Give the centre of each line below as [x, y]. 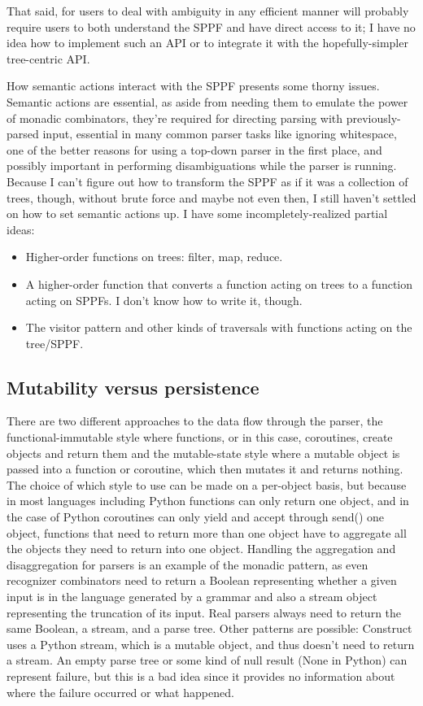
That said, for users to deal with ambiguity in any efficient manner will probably [208, 11]
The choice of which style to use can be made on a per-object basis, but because [207, 484]
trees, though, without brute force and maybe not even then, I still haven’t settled [211, 197]
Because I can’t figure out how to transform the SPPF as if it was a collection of [207, 181]
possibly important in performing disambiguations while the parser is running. [202, 166]
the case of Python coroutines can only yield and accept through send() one [196, 517]
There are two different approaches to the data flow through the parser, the [195, 421]
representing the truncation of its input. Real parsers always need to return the [204, 612]
